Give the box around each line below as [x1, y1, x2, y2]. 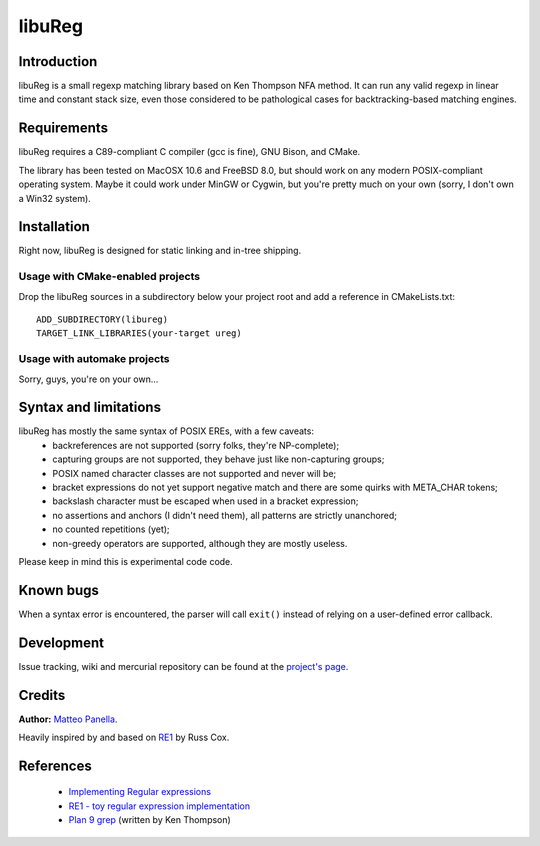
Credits [18, 686, 66, 704]
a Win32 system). [18, 192, 92, 204]
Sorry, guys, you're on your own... [18, 373, 159, 385]
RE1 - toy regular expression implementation [68, 800, 250, 812]
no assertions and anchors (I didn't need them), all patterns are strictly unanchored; [52, 509, 398, 521]
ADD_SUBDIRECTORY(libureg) [36, 313, 169, 325]
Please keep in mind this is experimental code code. [18, 555, 234, 567]
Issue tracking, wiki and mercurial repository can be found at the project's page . [18, 660, 349, 672]
